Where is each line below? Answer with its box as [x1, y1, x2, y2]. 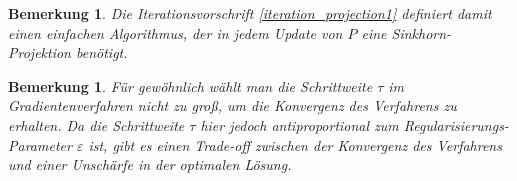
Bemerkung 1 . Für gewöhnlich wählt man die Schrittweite [8, 75, 373, 96]
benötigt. [75, 42, 128, 63]
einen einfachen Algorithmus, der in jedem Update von [8, 22, 343, 43]
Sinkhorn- [391, 22, 452, 43]
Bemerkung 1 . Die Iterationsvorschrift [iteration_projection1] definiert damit [8, 3, 492, 23]
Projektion [8, 42, 71, 63]
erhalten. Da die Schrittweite [8, 114, 185, 135]
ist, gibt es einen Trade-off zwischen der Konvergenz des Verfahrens [88, 134, 502, 155]
